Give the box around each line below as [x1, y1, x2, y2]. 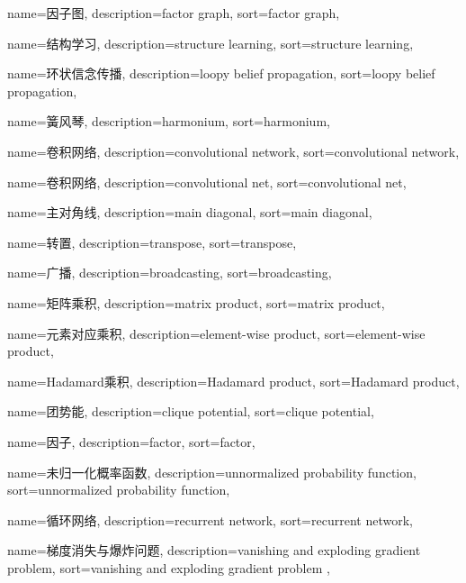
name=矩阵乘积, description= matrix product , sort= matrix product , [7, 293, 385, 312]
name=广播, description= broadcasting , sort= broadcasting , [7, 263, 332, 282]
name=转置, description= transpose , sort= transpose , [7, 232, 297, 251]
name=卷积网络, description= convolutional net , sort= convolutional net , [7, 172, 407, 191]
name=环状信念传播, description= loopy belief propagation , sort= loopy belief [7, 64, 435, 83]
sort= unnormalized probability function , [7, 480, 230, 499]
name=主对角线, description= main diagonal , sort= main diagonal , [7, 203, 372, 222]
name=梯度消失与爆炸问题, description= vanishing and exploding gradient [7, 541, 421, 560]
